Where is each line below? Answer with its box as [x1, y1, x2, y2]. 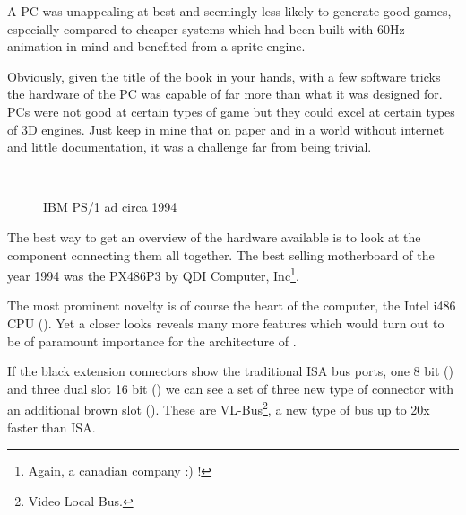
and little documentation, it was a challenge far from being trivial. [7, 137, 372, 156]
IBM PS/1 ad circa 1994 [43, 197, 177, 216]
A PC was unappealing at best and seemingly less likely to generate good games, [7, 2, 452, 20]
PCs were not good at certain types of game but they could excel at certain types [7, 101, 455, 120]
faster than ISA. [7, 417, 96, 436]
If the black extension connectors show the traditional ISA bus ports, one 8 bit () [7, 362, 453, 380]
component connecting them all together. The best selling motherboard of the [7, 245, 435, 264]
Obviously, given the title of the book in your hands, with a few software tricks [7, 66, 441, 85]
